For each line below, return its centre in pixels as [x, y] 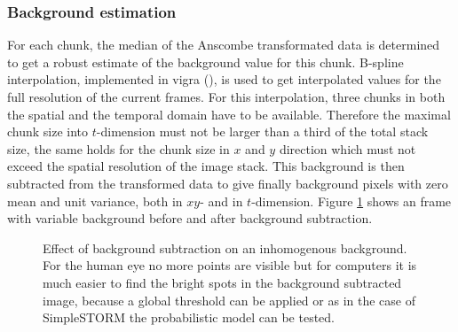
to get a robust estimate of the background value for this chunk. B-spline [205, 62]
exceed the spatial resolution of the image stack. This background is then [206, 166]
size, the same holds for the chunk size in [118, 148]
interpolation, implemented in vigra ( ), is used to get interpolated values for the [224, 79]
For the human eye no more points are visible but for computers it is [230, 265]
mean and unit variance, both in [95, 201]
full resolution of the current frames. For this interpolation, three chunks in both [226, 97]
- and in [221, 201]
